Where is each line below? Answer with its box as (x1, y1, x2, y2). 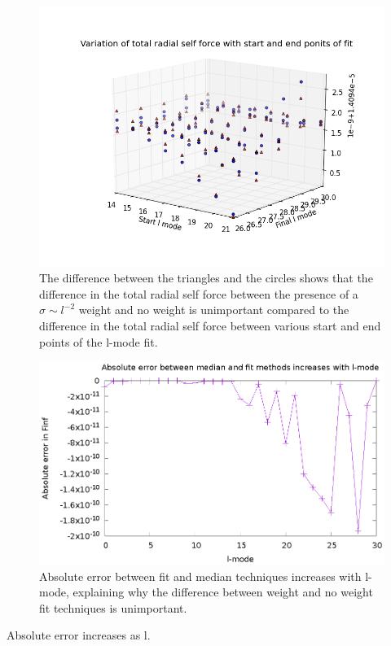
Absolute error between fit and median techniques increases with (39, 567, 362, 584)
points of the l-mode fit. (39, 333, 158, 350)
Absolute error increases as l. (7, 626, 151, 644)
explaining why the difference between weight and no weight (72, 583, 373, 600)
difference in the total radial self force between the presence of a (39, 285, 358, 302)
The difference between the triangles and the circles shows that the (39, 269, 373, 286)
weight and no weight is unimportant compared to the (78, 301, 349, 318)
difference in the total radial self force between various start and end (39, 316, 381, 334)
